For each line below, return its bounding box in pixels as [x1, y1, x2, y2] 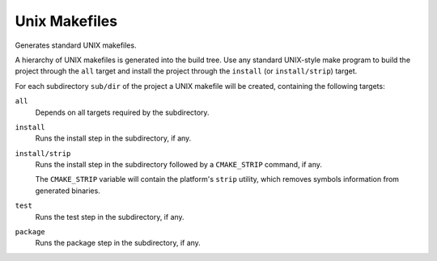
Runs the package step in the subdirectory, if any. [35, 238, 202, 248]
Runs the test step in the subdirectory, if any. [35, 212, 185, 221]
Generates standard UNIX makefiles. [15, 40, 137, 50]
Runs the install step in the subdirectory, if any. [35, 133, 192, 143]
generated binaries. [35, 186, 100, 196]
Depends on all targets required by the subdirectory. [35, 107, 210, 117]
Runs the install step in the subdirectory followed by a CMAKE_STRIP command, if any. [35, 160, 323, 170]
